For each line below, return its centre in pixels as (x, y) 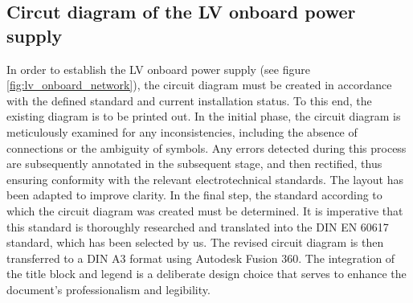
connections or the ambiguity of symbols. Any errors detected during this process (206, 147)
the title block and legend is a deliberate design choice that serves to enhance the (206, 274)
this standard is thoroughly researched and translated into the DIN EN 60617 (198, 226)
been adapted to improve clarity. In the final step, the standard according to (194, 195)
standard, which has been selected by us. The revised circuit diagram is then (195, 242)
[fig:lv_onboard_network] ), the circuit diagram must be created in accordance (199, 85)
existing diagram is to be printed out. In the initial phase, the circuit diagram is (204, 116)
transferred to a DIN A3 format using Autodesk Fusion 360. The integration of (201, 258)
